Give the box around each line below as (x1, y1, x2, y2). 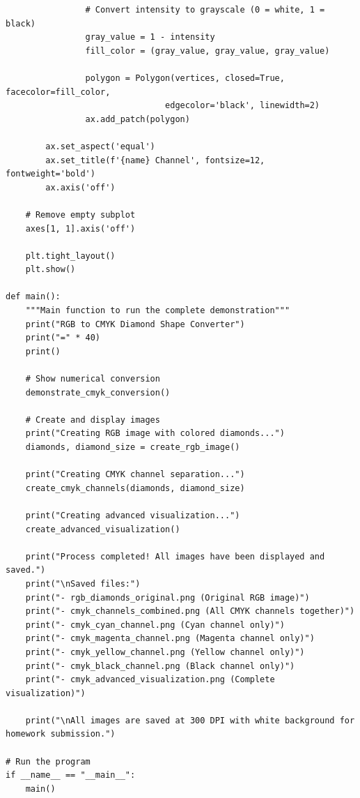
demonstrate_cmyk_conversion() (25, 387, 171, 398)
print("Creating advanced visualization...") (25, 510, 240, 520)
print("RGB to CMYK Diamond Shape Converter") (25, 319, 245, 329)
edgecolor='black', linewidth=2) (165, 100, 320, 111)
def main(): (6, 292, 61, 302)
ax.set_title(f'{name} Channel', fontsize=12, (45, 155, 265, 165)
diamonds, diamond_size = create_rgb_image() (25, 442, 240, 452)
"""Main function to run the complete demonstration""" (25, 306, 290, 316)
